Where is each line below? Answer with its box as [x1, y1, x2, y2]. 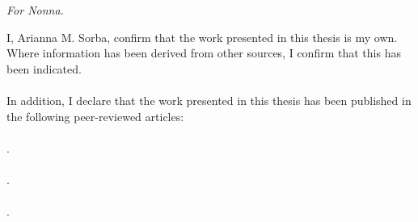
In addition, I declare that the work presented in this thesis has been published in [6, 92, 412, 109]
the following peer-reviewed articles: [6, 107, 184, 124]
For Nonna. [6, 2, 64, 19]
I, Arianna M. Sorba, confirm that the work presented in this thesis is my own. [6, 28, 398, 45]
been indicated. [6, 60, 82, 77]
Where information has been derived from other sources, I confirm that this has [6, 44, 401, 61]
